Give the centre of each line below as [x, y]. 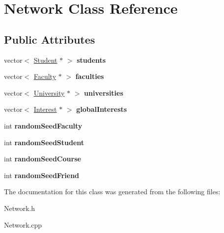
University [49, 92]
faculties [90, 76]
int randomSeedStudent [44, 142]
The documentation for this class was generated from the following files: [112, 192]
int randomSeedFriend [42, 175]
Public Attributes [50, 39]
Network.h [20, 208]
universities [104, 92]
